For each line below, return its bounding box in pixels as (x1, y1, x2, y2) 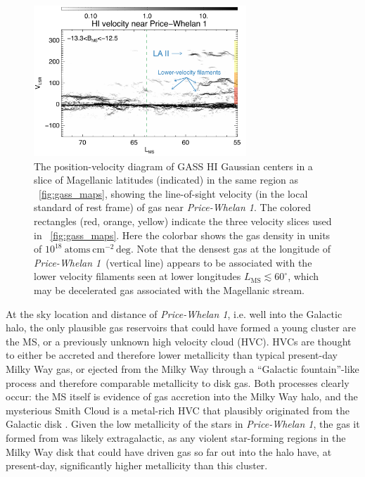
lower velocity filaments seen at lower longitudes (34, 269, 241, 284)
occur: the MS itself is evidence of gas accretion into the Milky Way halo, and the (6, 389, 358, 404)
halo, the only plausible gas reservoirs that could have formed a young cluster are (6, 320, 357, 335)
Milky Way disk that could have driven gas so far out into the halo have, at (6, 444, 332, 459)
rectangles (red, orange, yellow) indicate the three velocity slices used (34, 214, 332, 229)
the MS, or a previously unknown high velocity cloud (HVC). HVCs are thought (6, 333, 352, 348)
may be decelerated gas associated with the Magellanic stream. (34, 283, 305, 297)
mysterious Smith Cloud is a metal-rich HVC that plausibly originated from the (6, 402, 350, 417)
